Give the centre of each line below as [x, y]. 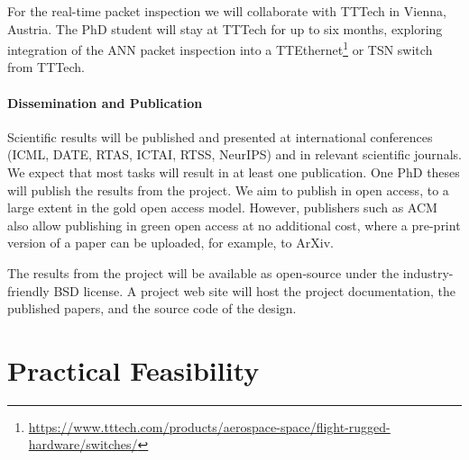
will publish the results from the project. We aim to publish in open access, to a [228, 189]
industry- [428, 272]
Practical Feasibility [133, 370]
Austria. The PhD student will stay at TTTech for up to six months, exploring [225, 28]
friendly [28, 290]
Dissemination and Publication [105, 102]
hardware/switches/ [83, 444]
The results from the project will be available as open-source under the [203, 272]
